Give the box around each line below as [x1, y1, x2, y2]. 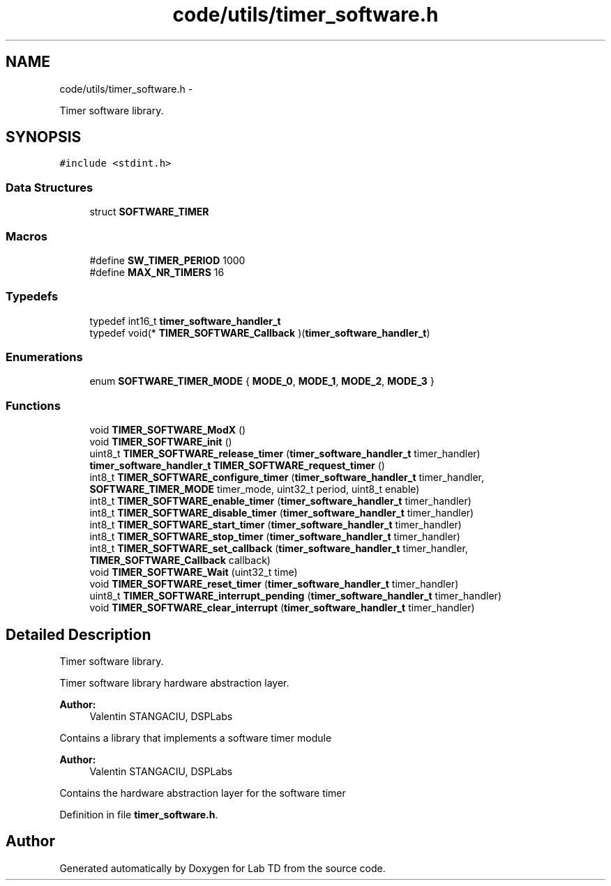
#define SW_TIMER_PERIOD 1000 [89, 254, 246, 266]
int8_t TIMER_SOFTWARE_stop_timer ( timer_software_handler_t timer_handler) [89, 530, 460, 543]
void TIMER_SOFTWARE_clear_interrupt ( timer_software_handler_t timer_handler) [89, 602, 475, 614]
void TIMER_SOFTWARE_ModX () [89, 424, 246, 436]
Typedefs [6, 289, 59, 304]
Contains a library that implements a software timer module [59, 732, 332, 744]
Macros [6, 229, 47, 243]
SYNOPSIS [6, 128, 82, 146]
